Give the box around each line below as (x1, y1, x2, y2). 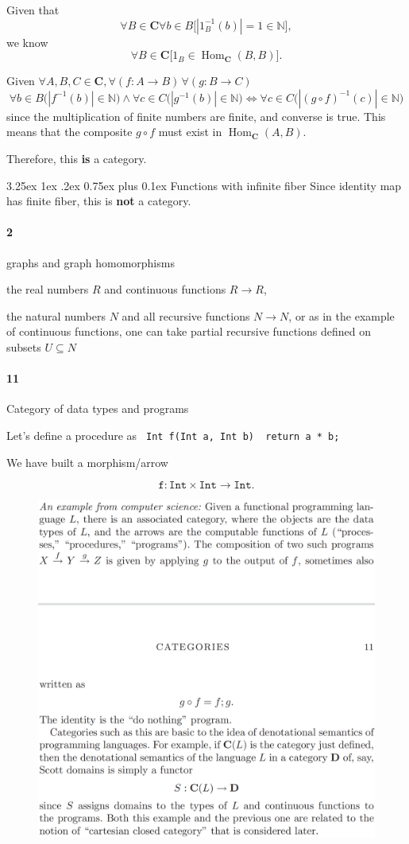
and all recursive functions (122, 307, 250, 324)
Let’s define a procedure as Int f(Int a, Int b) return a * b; (6, 426, 340, 443)
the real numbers (6, 281, 89, 298)
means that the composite (6, 123, 133, 140)
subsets (6, 338, 41, 355)
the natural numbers (6, 307, 106, 324)
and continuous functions (104, 281, 226, 298)
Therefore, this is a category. (6, 150, 147, 166)
